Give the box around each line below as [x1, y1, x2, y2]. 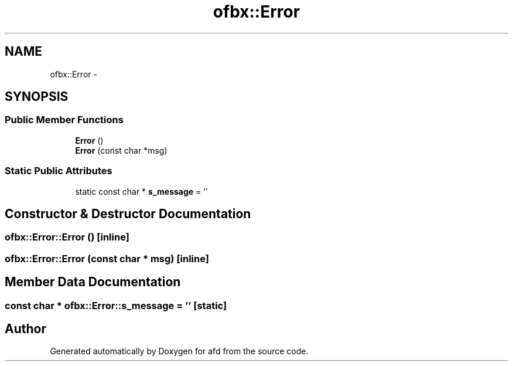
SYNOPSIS [5, 89, 69, 104]
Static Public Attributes [5, 165, 112, 177]
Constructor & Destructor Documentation [5, 206, 251, 221]
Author [5, 321, 46, 337]
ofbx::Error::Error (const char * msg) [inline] [5, 252, 209, 265]
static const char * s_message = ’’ [75, 186, 208, 196]
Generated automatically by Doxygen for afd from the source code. [50, 346, 309, 357]
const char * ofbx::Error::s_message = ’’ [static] [5, 299, 227, 311]
